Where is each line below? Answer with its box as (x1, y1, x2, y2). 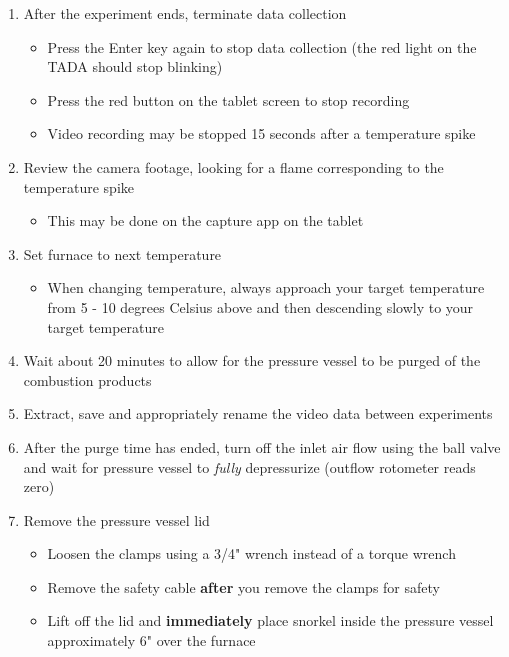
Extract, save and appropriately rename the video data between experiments (23, 403, 493, 424)
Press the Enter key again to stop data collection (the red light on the (47, 36, 477, 57)
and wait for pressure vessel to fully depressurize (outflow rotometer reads (23, 456, 476, 477)
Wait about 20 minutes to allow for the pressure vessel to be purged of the (23, 350, 481, 371)
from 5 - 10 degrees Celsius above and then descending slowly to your (47, 296, 474, 317)
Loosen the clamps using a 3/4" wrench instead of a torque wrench (47, 543, 456, 564)
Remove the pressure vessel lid (23, 509, 210, 530)
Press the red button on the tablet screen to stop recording (47, 89, 410, 110)
